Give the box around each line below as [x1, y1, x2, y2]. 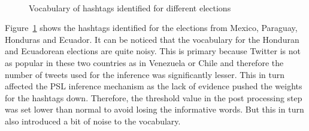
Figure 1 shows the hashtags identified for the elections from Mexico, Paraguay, [5, 21, 298, 34]
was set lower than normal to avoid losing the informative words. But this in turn [5, 103, 304, 116]
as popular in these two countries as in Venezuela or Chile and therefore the [5, 56, 284, 68]
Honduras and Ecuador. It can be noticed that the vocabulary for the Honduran [5, 33, 299, 45]
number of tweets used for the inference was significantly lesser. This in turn [5, 68, 284, 80]
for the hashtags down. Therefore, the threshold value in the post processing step [5, 91, 302, 104]
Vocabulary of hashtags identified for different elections [29, 1, 231, 14]
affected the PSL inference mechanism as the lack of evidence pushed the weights [5, 80, 302, 92]
